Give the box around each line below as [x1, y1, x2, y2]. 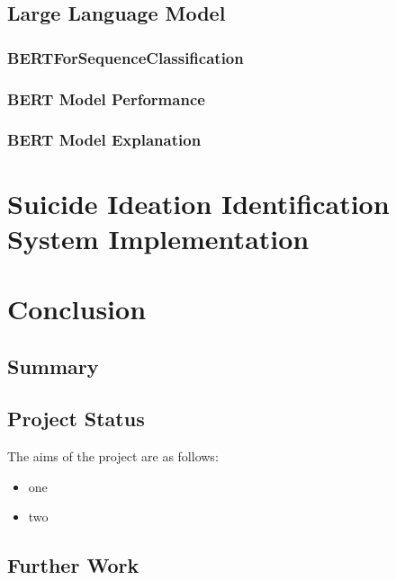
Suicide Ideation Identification [7, 184, 390, 221]
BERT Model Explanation [7, 129, 202, 151]
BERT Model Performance [7, 87, 205, 110]
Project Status [7, 405, 145, 433]
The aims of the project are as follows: [7, 447, 219, 466]
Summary [7, 352, 99, 379]
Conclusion [7, 290, 147, 327]
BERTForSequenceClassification [7, 46, 244, 68]
